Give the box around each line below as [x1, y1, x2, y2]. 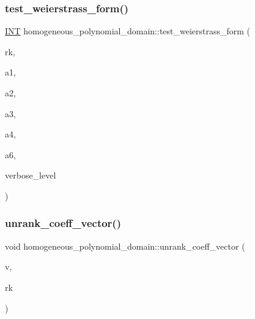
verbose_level [5, 169, 56, 182]
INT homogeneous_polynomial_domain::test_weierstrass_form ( [5, 25, 251, 37]
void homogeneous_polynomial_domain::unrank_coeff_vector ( [5, 239, 245, 252]
